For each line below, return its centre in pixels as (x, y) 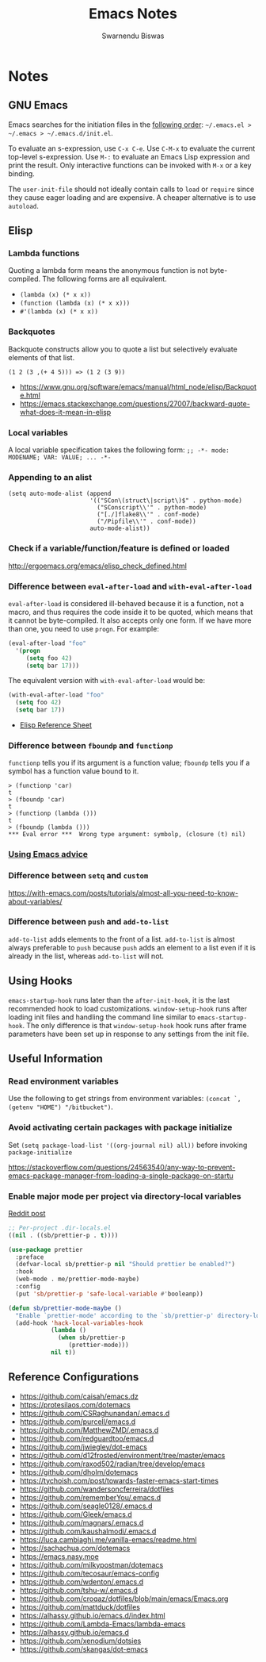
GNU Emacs (38, 105)
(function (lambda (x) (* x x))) (75, 303)
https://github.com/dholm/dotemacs (79, 1472)
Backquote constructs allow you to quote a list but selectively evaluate (123, 349)
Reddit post (27, 1213)
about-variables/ (35, 901)
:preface (30, 1257)
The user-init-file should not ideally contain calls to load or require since (131, 189)
